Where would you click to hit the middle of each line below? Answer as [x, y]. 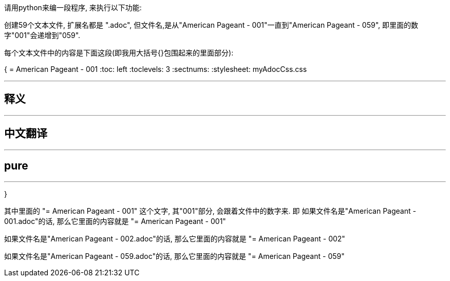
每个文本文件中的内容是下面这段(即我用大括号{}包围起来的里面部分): [119, 53]
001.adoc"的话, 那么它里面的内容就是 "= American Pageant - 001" [115, 221]
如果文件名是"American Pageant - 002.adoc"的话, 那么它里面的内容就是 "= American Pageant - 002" [175, 238]
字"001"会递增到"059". [42, 35]
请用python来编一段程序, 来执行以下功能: [73, 7]
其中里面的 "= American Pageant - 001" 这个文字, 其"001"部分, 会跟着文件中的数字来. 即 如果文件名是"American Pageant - [210, 211]
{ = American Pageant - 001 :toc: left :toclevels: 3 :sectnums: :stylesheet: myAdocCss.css [156, 69]
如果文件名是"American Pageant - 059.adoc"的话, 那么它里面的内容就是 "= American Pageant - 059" [174, 256]
